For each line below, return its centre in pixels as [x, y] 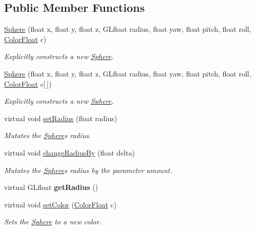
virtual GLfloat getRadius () [51, 187]
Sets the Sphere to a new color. [53, 222]
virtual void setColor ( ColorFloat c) [60, 204]
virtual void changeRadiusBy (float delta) [70, 152]
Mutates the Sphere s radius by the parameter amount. [88, 170]
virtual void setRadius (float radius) [61, 118]
